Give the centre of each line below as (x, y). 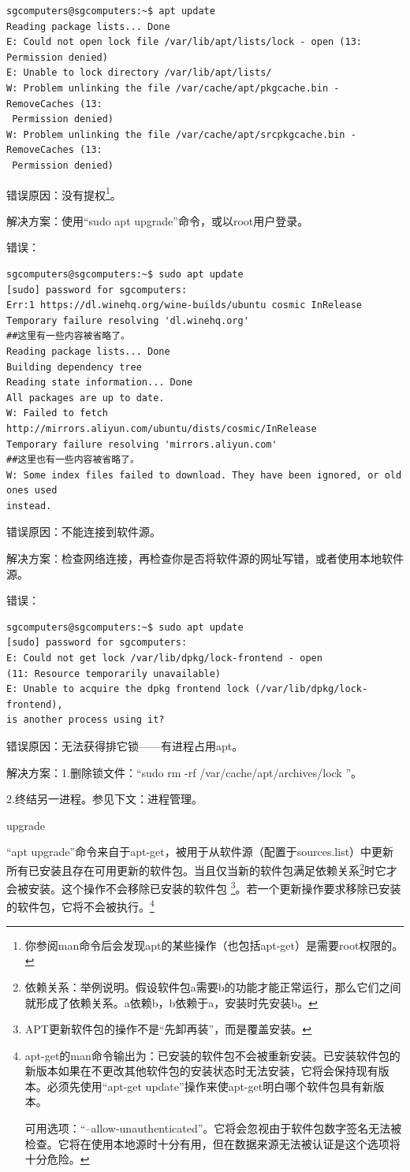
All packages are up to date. (86, 398)
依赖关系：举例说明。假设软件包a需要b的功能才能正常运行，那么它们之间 (213, 986)
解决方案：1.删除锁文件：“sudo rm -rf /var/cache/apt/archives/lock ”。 (184, 772)
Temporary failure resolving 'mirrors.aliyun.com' (142, 444)
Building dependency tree (74, 367)
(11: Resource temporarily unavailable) (114, 673)
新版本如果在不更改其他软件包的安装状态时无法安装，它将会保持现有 (201, 1071)
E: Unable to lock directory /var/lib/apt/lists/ (139, 73)
